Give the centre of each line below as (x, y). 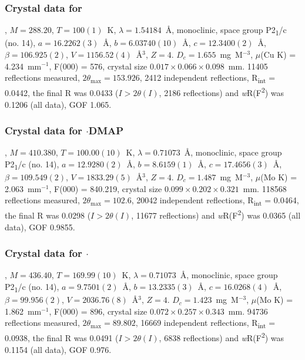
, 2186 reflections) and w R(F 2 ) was (222, 92)
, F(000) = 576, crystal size (98, 66)
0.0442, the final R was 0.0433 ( (62, 92)
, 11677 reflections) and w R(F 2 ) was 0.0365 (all (216, 214)
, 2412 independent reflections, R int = (207, 78)
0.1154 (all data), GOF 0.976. (58, 349)
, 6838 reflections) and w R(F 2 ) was (222, 337)
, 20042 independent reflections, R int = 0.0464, (215, 201)
